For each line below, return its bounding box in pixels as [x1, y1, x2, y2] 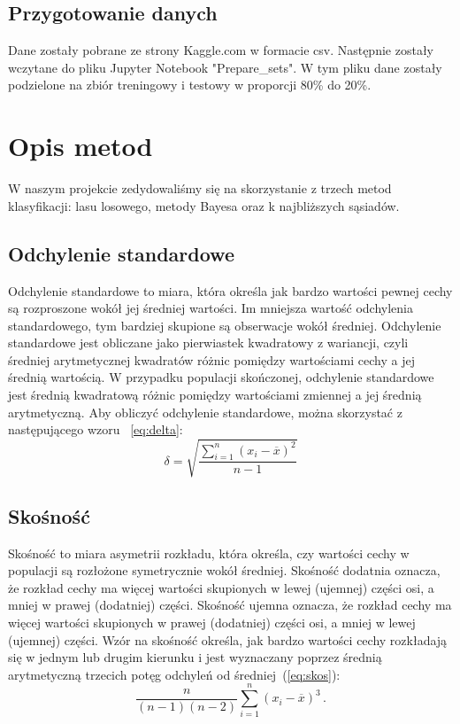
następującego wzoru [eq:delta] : [8, 420, 183, 439]
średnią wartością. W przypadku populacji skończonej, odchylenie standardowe [8, 368, 434, 386]
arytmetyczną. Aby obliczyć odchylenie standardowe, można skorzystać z [8, 402, 402, 421]
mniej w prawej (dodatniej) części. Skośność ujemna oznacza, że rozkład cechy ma [8, 596, 452, 614]
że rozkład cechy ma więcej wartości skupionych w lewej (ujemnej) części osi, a [8, 578, 434, 596]
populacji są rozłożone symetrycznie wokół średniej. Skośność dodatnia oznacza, [8, 561, 441, 580]
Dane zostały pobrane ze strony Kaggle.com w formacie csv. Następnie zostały [8, 41, 433, 59]
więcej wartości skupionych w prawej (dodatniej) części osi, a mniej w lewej [8, 612, 416, 631]
